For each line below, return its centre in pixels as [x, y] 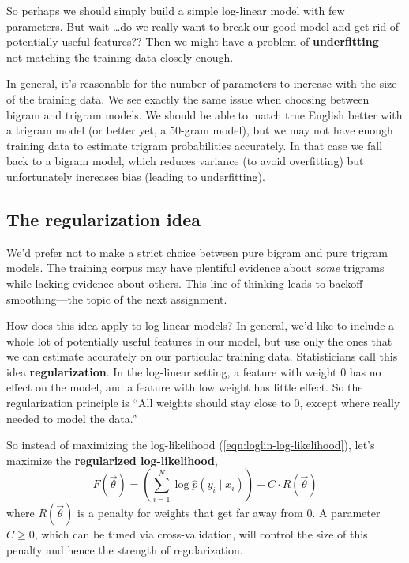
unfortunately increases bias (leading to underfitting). [136, 176]
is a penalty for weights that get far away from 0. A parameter [229, 513]
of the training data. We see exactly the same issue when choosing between [188, 98]
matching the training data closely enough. [129, 57]
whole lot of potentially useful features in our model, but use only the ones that [199, 340]
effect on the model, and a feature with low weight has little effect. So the [185, 387]
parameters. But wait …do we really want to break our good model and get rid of [203, 26]
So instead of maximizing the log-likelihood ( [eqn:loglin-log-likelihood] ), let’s [191, 445]
